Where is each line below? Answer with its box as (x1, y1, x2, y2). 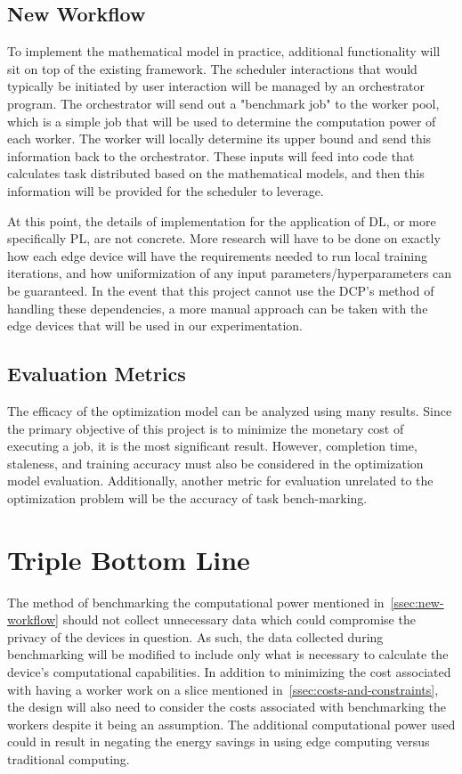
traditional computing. (7, 749, 130, 768)
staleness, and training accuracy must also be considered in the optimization (7, 453, 424, 472)
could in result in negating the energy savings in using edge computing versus (7, 732, 430, 751)
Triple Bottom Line (7, 541, 250, 577)
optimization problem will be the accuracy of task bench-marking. (7, 488, 368, 507)
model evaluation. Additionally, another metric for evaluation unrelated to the (7, 471, 434, 490)
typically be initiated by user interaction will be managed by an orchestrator (7, 77, 425, 95)
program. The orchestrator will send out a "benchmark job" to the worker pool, (7, 94, 440, 112)
